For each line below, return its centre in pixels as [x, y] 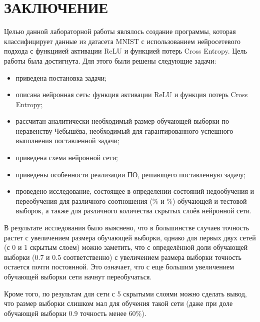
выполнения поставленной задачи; [68, 140]
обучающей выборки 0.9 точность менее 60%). [75, 313]
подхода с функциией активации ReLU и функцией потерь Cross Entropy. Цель [125, 51]
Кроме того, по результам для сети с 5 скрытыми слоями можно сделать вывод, [125, 293]
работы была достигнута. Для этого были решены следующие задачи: [110, 60]
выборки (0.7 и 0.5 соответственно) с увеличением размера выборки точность [123, 257]
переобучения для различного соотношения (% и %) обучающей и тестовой [131, 201]
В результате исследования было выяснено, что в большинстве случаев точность [127, 228]
